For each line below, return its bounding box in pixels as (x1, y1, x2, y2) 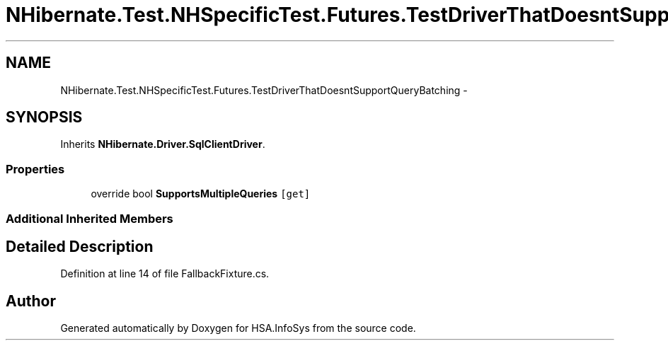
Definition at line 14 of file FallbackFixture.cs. (60, 267, 270, 280)
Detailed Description (6, 237, 154, 255)
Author (6, 292, 56, 310)
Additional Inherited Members (6, 211, 173, 226)
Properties (6, 161, 65, 176)
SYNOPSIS (6, 108, 83, 127)
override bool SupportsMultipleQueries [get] (91, 188, 311, 200)
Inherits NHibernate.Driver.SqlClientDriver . (60, 138, 265, 151)
